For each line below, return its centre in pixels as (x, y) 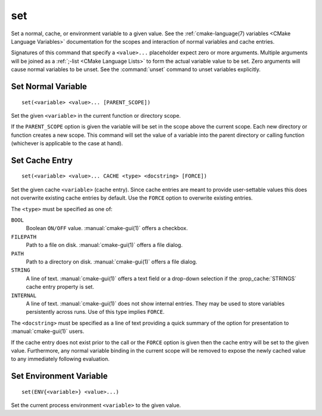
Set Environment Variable (59, 376)
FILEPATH (24, 237)
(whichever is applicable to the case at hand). (67, 143)
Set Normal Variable (49, 86)
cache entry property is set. (60, 287)
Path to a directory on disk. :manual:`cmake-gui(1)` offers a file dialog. (112, 262)
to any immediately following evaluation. (60, 359)
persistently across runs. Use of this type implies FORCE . (95, 312)
